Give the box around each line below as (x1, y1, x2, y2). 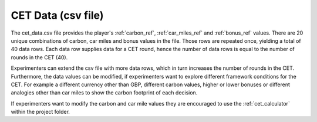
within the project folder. (11, 109, 70, 116)
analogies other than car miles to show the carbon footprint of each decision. (11, 89, 198, 96)
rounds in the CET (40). (11, 53, 68, 61)
